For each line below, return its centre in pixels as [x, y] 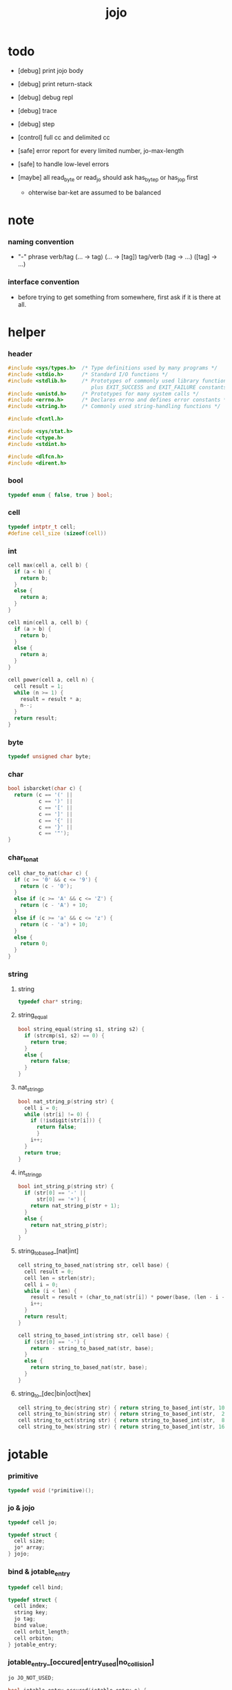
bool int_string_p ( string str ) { [66, 1187]
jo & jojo [21, 1508]
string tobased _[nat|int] [48, 1252]
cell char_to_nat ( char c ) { [48, 873]
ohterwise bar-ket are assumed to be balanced [94, 192]
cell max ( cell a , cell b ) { [48, 565]
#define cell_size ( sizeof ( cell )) [57, 533]
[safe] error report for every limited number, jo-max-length [101, 150]
